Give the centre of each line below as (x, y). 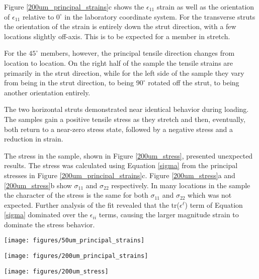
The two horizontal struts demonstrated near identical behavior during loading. (126, 109)
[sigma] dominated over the (46, 215)
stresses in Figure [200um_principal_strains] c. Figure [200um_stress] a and (120, 175)
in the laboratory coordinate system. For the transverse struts (160, 16)
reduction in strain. (34, 139)
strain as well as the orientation (205, 7)
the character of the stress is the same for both (76, 195)
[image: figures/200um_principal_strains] (76, 256)
